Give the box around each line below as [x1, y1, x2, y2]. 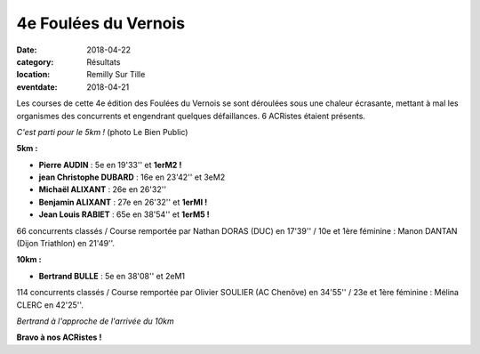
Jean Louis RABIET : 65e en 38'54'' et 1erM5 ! [38, 209, 211, 220]
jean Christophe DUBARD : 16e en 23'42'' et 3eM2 [38, 172, 226, 182]
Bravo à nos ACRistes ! [16, 332, 102, 342]
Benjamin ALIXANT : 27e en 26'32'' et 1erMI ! [38, 197, 208, 207]
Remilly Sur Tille [86, 69, 146, 80]
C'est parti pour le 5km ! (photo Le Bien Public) [16, 126, 188, 137]
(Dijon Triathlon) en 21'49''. [16, 238, 116, 249]
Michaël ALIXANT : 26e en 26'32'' [38, 184, 167, 195]
